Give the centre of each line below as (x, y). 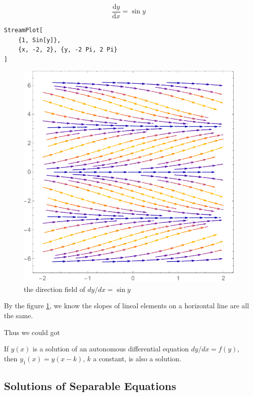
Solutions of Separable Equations (90, 385)
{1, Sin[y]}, (39, 40)
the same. (19, 315)
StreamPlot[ (24, 30)
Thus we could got (32, 332)
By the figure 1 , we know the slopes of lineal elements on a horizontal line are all (126, 306)
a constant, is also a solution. (137, 358)
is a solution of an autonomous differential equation (111, 349)
